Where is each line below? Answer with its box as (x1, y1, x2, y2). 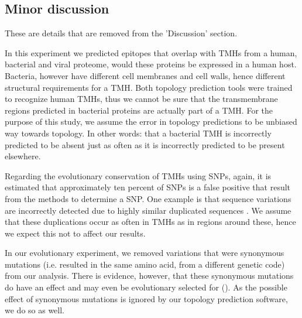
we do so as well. (5, 304, 65, 316)
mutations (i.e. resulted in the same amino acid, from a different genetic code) (5, 258, 285, 270)
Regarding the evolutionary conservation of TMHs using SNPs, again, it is (5, 169, 272, 182)
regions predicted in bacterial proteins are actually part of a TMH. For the (5, 104, 273, 116)
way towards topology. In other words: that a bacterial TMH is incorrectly (5, 126, 272, 139)
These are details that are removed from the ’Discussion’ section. (5, 27, 238, 39)
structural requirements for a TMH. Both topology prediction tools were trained (5, 81, 293, 93)
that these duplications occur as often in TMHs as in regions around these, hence (5, 216, 296, 228)
